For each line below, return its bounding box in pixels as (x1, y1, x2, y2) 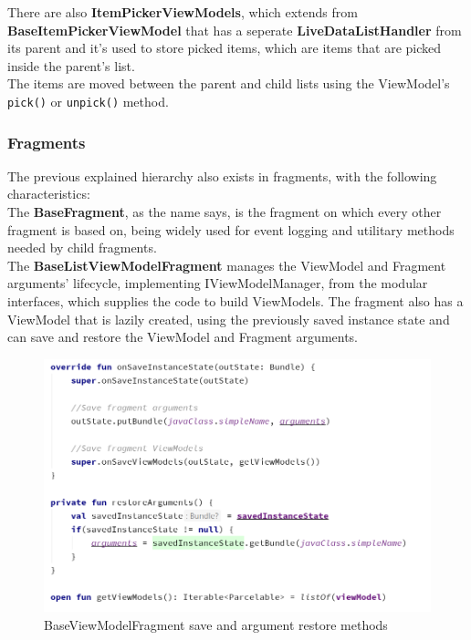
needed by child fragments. (7, 238, 157, 257)
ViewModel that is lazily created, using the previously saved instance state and (7, 309, 450, 328)
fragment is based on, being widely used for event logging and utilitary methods (7, 220, 455, 239)
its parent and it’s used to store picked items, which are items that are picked (7, 38, 442, 57)
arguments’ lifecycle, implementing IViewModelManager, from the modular (7, 274, 428, 293)
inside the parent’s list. (7, 56, 135, 75)
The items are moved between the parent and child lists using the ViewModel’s (7, 74, 450, 93)
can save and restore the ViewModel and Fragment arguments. (7, 327, 359, 346)
